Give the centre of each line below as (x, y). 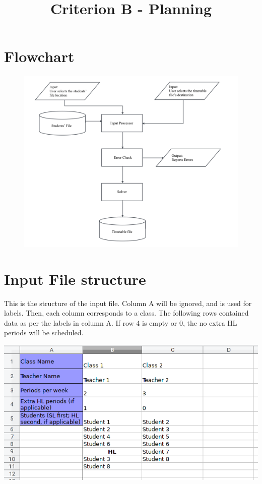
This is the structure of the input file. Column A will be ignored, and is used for (128, 303)
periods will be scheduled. (44, 332)
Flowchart (39, 56)
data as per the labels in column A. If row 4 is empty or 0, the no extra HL (121, 322)
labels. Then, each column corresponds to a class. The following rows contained (126, 313)
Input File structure (75, 279)
